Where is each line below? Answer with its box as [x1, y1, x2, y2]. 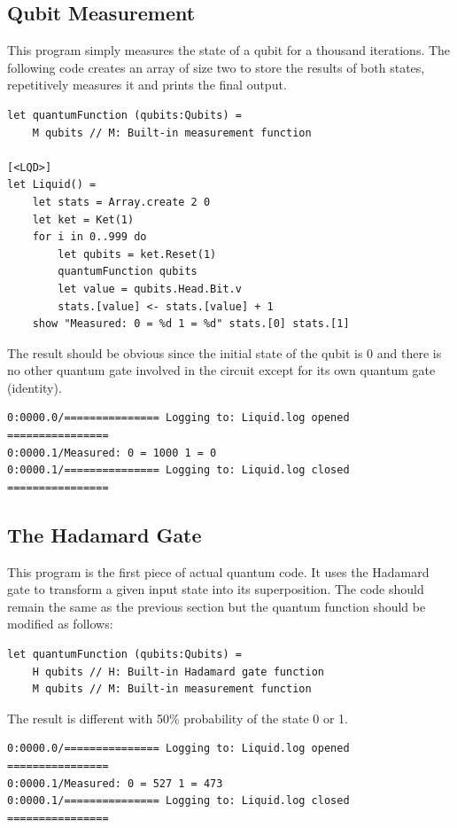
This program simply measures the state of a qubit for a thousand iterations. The [7, 41, 451, 59]
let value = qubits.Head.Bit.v [58, 282, 242, 295]
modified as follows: [7, 614, 113, 633]
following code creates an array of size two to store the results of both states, [7, 58, 425, 76]
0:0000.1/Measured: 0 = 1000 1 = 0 [7, 446, 217, 459]
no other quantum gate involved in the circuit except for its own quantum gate [7, 361, 436, 379]
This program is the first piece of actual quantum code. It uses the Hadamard [7, 562, 430, 581]
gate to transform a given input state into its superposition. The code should [7, 580, 424, 598]
